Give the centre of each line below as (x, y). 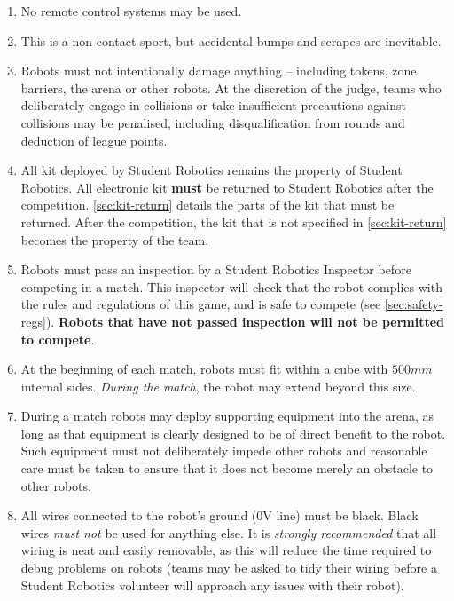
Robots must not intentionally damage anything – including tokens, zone (219, 71)
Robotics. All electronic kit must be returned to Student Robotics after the (227, 187)
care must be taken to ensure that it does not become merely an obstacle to (227, 468)
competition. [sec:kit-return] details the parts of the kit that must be (207, 205)
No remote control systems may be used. (131, 11)
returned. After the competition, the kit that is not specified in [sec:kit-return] (234, 221)
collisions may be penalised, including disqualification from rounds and (213, 122)
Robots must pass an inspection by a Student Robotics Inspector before (216, 269)
